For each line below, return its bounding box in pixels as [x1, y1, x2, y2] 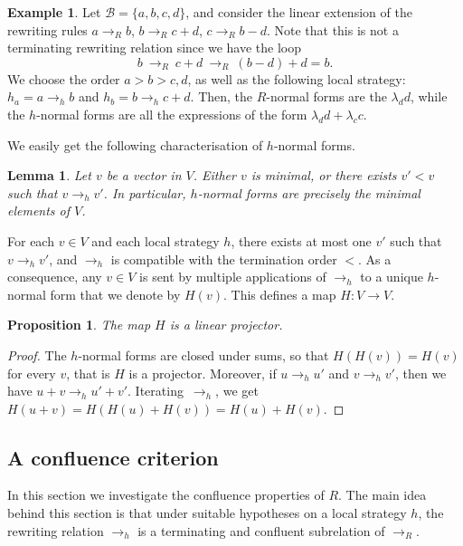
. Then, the [190, 87, 253, 106]
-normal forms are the [266, 87, 387, 106]
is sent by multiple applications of [139, 267, 326, 286]
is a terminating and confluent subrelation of [137, 521, 385, 540]
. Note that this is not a [266, 20, 399, 39]
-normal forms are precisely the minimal [197, 183, 420, 202]
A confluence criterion [7, 443, 219, 471]
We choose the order [7, 69, 120, 88]
